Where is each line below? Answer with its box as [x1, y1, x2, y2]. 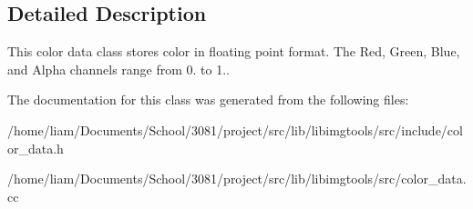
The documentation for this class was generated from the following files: [7, 90, 409, 109]
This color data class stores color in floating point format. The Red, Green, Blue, [7, 42, 460, 61]
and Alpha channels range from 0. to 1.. [7, 59, 231, 78]
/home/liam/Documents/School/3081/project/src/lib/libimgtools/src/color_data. [7, 169, 467, 188]
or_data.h [7, 138, 64, 157]
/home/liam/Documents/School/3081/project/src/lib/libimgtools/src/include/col [7, 120, 463, 139]
